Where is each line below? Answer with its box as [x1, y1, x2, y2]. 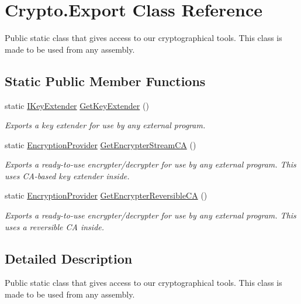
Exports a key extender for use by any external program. [5, 119, 206, 131]
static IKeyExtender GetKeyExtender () [5, 99, 149, 111]
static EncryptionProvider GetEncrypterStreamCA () [5, 138, 196, 151]
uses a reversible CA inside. [5, 220, 105, 233]
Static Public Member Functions [5, 71, 206, 90]
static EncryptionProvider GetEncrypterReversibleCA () [5, 189, 207, 201]
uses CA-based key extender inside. [5, 169, 130, 182]
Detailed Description [5, 249, 133, 267]
